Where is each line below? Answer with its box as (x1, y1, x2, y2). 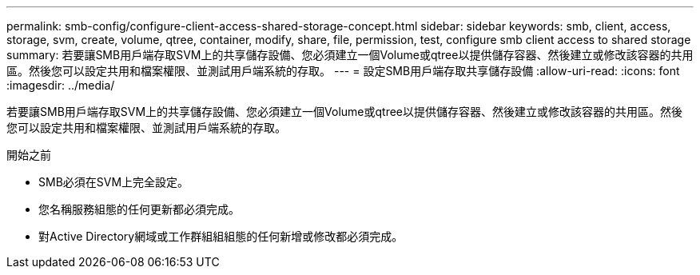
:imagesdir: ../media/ (6, 78, 115, 92)
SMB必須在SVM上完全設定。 (38, 175, 189, 189)
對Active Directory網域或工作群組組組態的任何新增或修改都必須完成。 (38, 229, 404, 243)
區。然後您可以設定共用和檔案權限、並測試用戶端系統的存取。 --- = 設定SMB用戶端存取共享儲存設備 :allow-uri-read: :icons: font (6, 64, 680, 78)
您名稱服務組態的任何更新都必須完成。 (38, 202, 240, 216)
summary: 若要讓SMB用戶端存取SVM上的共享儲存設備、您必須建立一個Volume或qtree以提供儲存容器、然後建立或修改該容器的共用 (6, 48, 694, 62)
